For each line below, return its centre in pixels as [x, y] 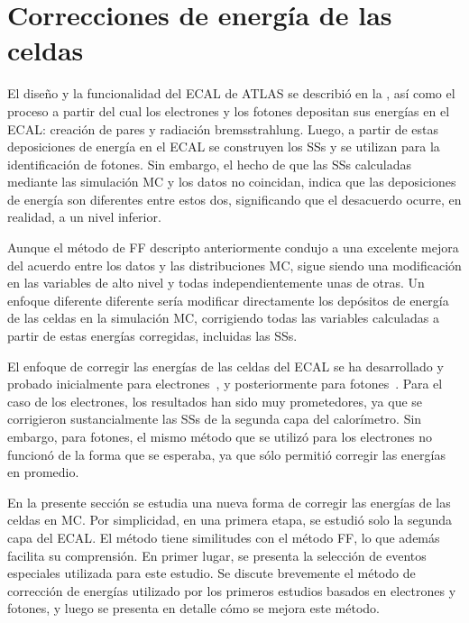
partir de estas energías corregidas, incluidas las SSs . [152, 336]
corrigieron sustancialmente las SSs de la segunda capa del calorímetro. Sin [215, 419]
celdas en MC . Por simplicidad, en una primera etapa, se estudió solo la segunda [230, 520]
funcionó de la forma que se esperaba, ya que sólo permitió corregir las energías [226, 454]
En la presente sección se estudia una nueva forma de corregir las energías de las [229, 502]
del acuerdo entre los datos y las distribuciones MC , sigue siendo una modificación [234, 265]
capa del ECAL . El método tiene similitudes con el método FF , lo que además [224, 537]
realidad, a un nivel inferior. [84, 217]
